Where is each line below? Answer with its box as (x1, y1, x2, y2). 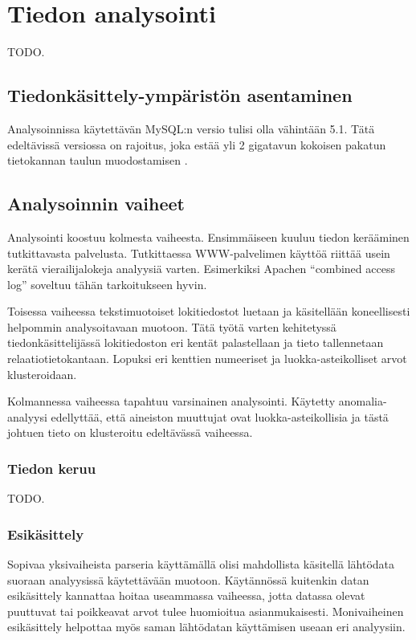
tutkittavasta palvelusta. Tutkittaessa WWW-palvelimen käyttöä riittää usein (7, 244, 390, 261)
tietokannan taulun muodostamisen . (7, 152, 188, 169)
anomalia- (338, 393, 387, 410)
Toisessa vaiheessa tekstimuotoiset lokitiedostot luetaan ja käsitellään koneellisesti (7, 303, 410, 320)
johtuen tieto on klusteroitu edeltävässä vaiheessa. (7, 424, 253, 441)
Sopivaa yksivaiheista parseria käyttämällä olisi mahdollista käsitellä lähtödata (7, 556, 395, 573)
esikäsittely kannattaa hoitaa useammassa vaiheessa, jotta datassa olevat (7, 587, 365, 604)
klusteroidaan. (7, 365, 77, 382)
